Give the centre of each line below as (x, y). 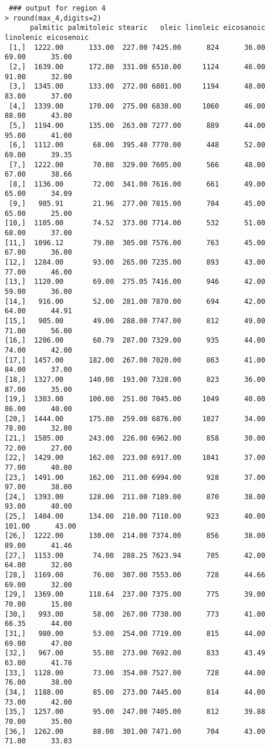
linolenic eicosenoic (47, 37)
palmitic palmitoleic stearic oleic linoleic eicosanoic (147, 28)
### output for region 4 (57, 8)
